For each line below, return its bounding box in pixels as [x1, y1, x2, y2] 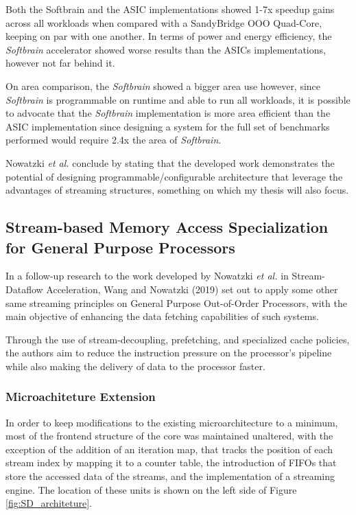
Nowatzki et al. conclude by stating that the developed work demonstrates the [5, 155, 335, 170]
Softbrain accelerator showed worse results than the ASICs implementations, [5, 42, 326, 56]
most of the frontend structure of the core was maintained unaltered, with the [5, 428, 333, 443]
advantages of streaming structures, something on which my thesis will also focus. [5, 183, 349, 197]
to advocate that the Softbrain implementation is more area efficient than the [5, 106, 331, 120]
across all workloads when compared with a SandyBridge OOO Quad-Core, [5, 15, 322, 30]
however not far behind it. [5, 56, 115, 70]
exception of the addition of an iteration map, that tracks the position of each [5, 442, 333, 456]
